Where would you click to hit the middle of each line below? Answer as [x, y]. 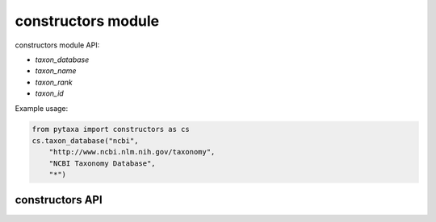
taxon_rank [54, 82]
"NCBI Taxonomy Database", [103, 163]
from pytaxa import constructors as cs [111, 129]
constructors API [59, 200]
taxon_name [56, 71]
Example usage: [42, 108]
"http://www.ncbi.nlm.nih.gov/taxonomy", [132, 152]
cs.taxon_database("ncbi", [85, 140]
